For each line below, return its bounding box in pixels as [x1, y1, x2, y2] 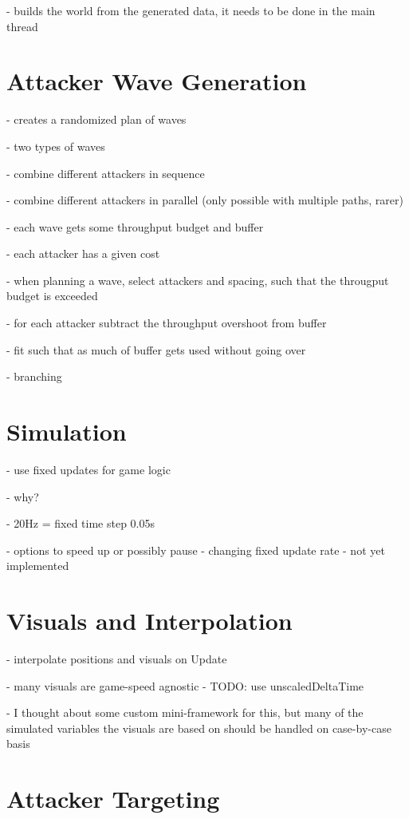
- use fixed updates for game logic [6, 461, 171, 477]
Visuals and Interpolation [6, 604, 293, 637]
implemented [6, 557, 69, 574]
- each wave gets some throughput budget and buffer [6, 218, 264, 235]
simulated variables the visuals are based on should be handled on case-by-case [6, 719, 391, 736]
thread [6, 18, 38, 34]
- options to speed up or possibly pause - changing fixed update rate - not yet [6, 541, 385, 558]
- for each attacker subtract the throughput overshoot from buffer [6, 315, 327, 331]
